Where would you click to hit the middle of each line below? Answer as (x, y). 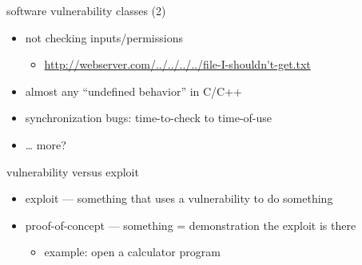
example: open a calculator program (132, 252)
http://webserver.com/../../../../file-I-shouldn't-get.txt (177, 64)
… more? (46, 144)
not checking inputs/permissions (104, 37)
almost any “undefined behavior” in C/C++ (133, 91)
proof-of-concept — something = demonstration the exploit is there (191, 225)
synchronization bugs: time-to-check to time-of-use (149, 118)
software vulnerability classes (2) (86, 10)
